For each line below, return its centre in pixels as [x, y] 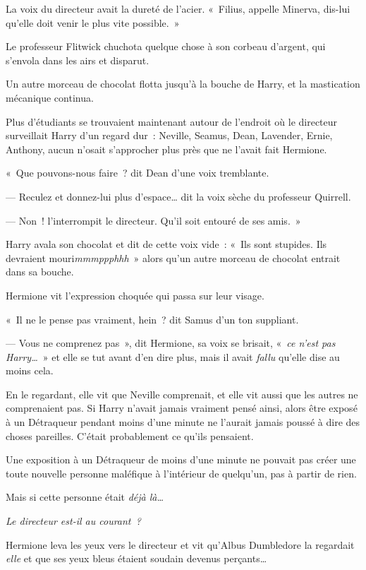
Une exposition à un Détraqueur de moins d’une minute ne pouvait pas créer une [181, 459]
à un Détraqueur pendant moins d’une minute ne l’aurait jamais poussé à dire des [183, 422]
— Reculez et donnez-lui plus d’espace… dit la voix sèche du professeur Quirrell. [178, 196]
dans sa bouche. [40, 272]
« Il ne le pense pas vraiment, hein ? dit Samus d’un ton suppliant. [152, 319]
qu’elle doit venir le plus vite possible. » [93, 22]
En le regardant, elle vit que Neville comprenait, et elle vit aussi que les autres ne [182, 394]
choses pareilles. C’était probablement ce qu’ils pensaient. [130, 435]
